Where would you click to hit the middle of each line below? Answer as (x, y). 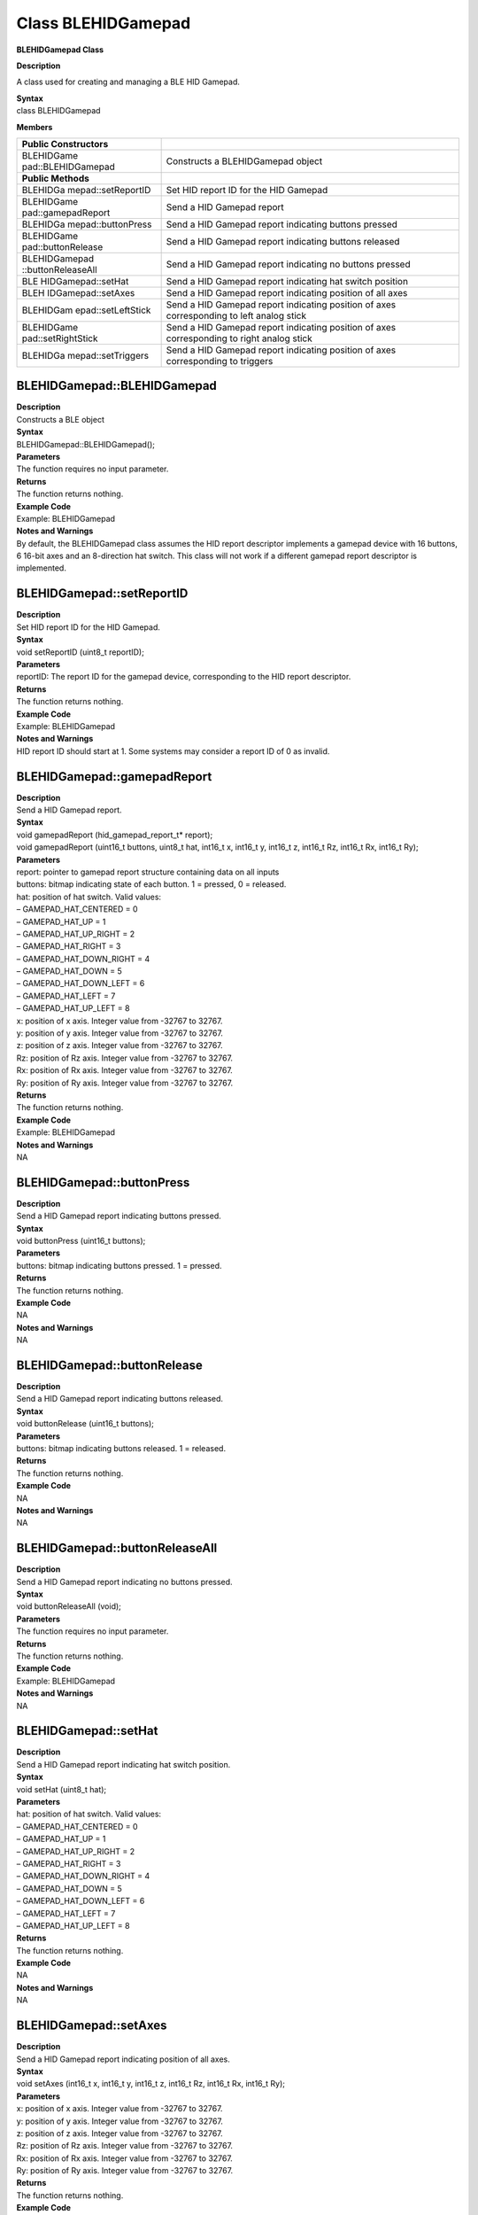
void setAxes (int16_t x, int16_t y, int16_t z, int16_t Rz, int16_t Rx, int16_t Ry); (150, 2084)
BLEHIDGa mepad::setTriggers (85, 355)
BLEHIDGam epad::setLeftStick (86, 310)
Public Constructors (65, 144)
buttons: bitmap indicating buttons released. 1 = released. (121, 1448)
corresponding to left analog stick (236, 315)
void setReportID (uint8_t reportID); (81, 652)
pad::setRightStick (60, 338)
